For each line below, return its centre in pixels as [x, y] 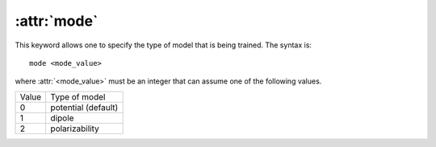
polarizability [75, 129]
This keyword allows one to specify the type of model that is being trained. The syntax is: [163, 45]
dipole [62, 118]
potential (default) [84, 107]
